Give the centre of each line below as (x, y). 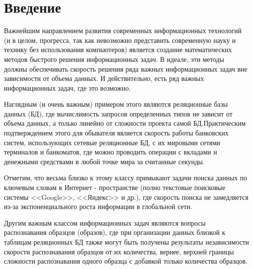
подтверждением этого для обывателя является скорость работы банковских (116, 133)
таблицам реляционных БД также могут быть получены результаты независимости (126, 242)
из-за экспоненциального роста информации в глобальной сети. (98, 206)
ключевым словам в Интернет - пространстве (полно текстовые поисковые (115, 187)
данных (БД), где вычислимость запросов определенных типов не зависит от (118, 113)
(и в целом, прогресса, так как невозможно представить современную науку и (120, 40)
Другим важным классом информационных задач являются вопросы (105, 222)
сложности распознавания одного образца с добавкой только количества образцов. (126, 261)
